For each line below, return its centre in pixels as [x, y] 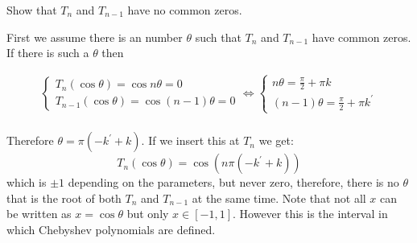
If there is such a [48, 53]
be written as [39, 214]
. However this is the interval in [310, 214]
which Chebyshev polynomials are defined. [111, 229]
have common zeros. [361, 37]
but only [148, 214]
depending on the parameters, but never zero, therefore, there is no [233, 182]
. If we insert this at [190, 140]
